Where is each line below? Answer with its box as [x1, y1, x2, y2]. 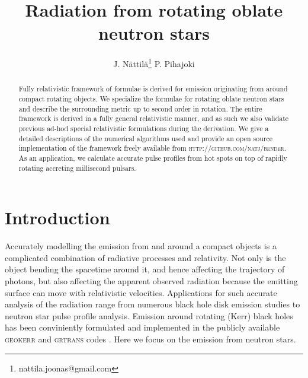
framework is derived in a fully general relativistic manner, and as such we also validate [18, 113, 289, 123]
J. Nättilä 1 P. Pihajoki [113, 56, 195, 69]
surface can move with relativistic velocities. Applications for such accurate [5, 286, 277, 298]
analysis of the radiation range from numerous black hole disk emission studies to [5, 298, 300, 310]
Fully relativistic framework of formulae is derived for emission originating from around [18, 84, 288, 94]
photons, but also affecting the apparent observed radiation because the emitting [5, 274, 298, 287]
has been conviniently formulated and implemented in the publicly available [5, 321, 280, 333]
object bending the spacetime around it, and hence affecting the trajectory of [5, 263, 285, 275]
